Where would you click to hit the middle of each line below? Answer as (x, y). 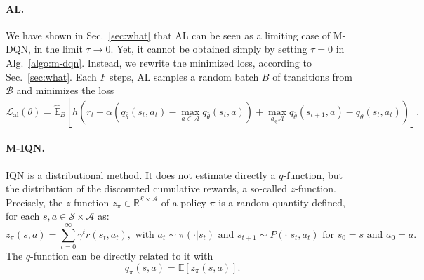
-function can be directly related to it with (122, 256)
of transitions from (312, 76)
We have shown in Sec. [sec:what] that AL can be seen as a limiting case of (168, 35)
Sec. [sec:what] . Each (51, 76)
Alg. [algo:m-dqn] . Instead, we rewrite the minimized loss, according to (159, 62)
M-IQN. (25, 148)
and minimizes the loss (65, 90)
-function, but (313, 174)
